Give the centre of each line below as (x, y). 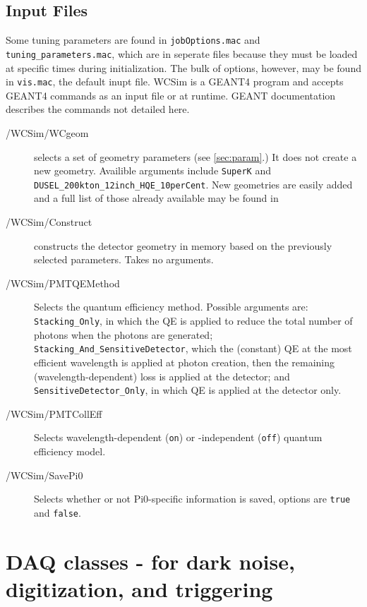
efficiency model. (70, 451)
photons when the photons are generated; (124, 334)
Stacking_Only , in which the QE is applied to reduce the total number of (193, 321)
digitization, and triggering (139, 588)
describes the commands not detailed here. (98, 109)
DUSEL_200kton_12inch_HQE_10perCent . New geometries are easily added (193, 184)
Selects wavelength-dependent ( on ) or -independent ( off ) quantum (178, 437)
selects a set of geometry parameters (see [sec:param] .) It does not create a (195, 156)
